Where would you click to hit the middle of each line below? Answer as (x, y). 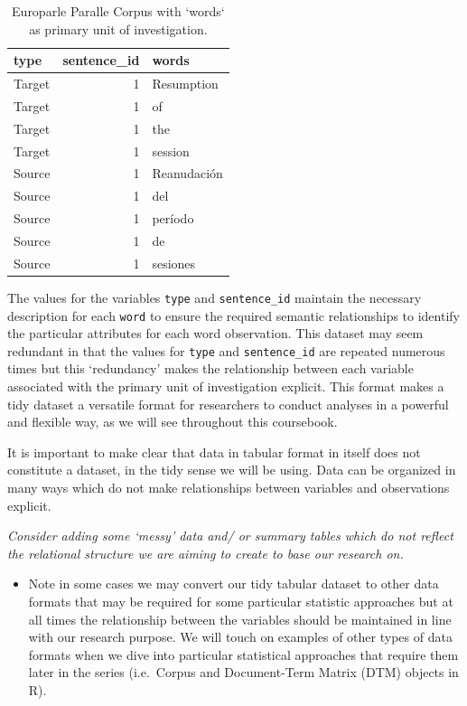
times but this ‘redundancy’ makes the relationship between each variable (210, 368)
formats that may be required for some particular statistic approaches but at (241, 601)
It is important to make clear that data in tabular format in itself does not (214, 452)
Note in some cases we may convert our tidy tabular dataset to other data (233, 584)
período (173, 218)
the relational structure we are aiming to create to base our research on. (205, 553)
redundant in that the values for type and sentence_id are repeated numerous (226, 350)
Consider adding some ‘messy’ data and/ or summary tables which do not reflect (230, 536)
